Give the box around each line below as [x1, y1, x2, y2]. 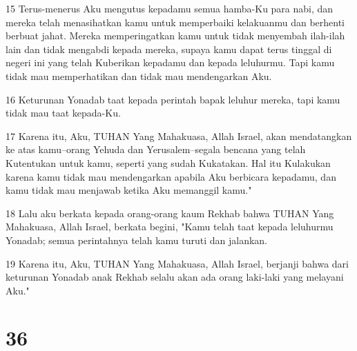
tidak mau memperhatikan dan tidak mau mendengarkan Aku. [6, 68, 272, 83]
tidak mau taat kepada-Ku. [6, 106, 121, 120]
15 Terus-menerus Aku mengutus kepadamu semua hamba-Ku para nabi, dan [6, 1, 334, 15]
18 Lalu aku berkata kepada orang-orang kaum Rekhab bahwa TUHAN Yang [6, 205, 334, 220]
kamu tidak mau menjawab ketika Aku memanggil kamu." [6, 183, 252, 197]
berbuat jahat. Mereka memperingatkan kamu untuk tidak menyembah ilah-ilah [6, 28, 345, 43]
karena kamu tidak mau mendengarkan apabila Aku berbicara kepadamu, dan [6, 169, 336, 183]
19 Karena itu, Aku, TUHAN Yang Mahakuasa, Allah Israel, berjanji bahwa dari [6, 256, 349, 270]
